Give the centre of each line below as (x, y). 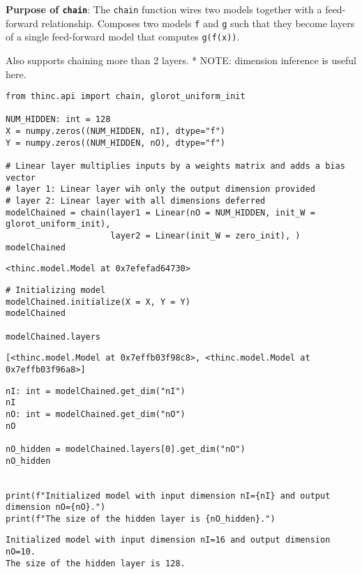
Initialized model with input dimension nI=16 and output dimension (168, 540)
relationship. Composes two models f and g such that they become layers (198, 23)
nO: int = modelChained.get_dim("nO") (96, 414)
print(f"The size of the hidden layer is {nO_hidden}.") (141, 519)
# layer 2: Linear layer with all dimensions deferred (136, 201)
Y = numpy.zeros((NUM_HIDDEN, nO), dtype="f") (115, 143)
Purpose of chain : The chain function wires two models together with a (164, 9)
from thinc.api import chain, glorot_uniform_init (126, 97)
